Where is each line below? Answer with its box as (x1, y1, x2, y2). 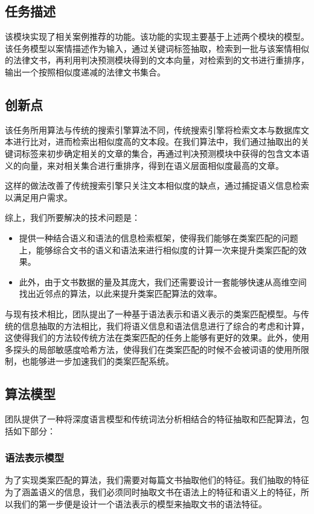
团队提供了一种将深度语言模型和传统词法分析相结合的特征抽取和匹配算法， (5, 413, 301, 425)
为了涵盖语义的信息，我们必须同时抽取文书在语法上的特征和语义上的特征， (5, 486, 301, 498)
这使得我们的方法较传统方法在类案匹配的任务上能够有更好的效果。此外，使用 (5, 331, 309, 344)
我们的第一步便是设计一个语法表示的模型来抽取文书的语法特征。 (13, 497, 267, 510)
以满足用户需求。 (5, 191, 72, 203)
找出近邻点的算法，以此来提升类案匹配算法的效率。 (19, 287, 222, 300)
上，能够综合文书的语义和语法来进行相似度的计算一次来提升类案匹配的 (19, 243, 298, 256)
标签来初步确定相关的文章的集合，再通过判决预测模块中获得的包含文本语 (21, 147, 309, 159)
